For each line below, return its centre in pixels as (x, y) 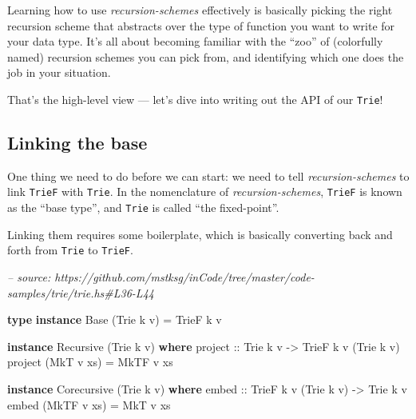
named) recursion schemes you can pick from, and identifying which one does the (206, 56)
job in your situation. (59, 72)
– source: (29, 276)
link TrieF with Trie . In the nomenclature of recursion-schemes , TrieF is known (205, 192)
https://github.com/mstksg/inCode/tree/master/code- (184, 276)
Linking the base (77, 143)
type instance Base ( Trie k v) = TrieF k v (115, 319)
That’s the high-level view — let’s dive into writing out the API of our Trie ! (195, 99)
